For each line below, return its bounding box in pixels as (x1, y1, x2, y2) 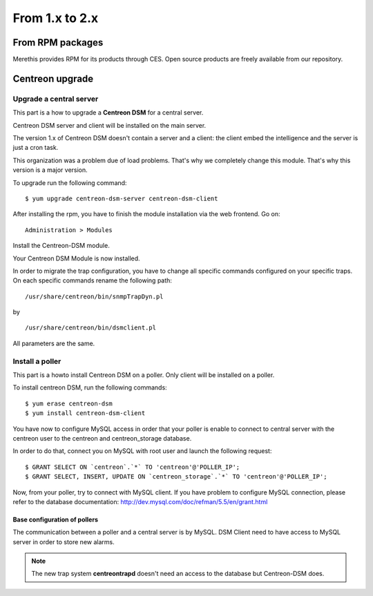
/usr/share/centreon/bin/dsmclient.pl (25, 324, 157, 331)
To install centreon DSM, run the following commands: (12, 383, 167, 392)
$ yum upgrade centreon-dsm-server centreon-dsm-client (25, 194, 218, 202)
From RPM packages (12, 37, 104, 48)
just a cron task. (12, 144, 59, 152)
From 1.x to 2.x (12, 10, 99, 26)
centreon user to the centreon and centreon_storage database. (12, 434, 192, 442)
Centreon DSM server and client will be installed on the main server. (12, 121, 207, 129)
